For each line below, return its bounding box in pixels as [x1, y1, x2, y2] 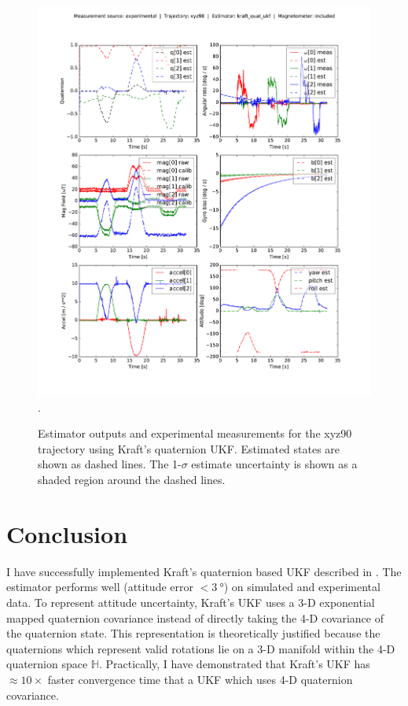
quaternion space [6, 656, 88, 672]
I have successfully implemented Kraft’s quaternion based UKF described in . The [6, 563, 402, 579]
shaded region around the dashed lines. [38, 471, 226, 488]
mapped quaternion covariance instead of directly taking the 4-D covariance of [6, 609, 384, 626]
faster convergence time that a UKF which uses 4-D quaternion [47, 671, 353, 687]
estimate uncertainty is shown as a [191, 456, 358, 472]
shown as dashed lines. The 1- [38, 456, 182, 472]
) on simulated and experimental [223, 578, 380, 595]
